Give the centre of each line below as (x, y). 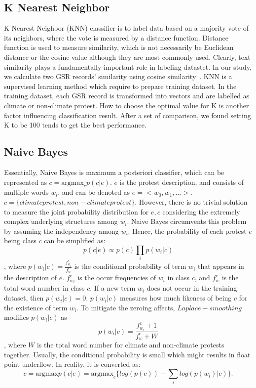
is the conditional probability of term (130, 266)
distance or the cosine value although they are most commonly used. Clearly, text (127, 57)
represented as (25, 182)
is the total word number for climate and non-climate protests (130, 345)
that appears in (221, 266)
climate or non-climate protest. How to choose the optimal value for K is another (127, 105)
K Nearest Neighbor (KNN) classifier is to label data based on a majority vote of (126, 28)
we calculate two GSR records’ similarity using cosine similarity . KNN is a (118, 76)
